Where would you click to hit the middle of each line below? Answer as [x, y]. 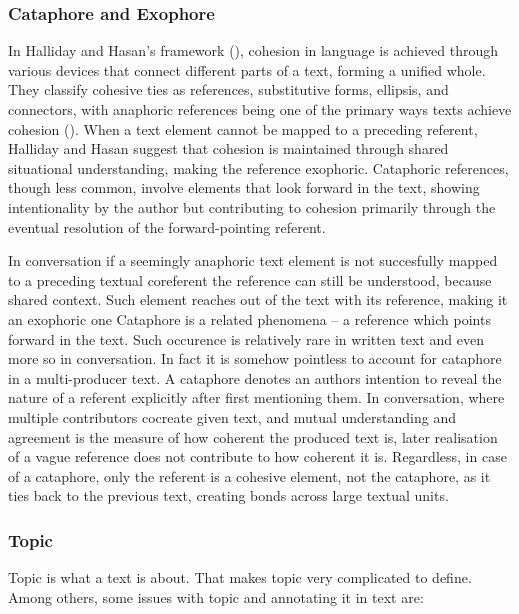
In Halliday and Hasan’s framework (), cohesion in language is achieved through [253, 50]
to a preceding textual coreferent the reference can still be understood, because [250, 279]
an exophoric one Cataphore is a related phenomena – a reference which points [249, 318]
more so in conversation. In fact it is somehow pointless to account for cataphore [255, 358]
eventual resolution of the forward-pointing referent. [167, 226]
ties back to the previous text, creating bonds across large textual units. [228, 495]
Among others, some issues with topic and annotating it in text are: [216, 596]
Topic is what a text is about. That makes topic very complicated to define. [240, 577]
